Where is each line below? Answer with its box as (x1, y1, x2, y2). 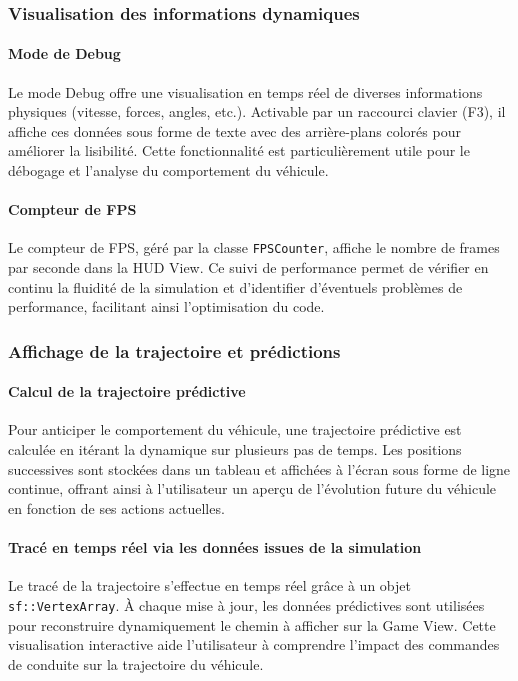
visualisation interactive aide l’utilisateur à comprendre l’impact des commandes (8, 634, 500, 655)
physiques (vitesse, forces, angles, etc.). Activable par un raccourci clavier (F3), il (8, 101, 506, 122)
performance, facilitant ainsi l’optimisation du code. (8, 296, 325, 317)
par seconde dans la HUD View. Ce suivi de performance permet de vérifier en (8, 257, 489, 278)
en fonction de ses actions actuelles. (8, 497, 225, 518)
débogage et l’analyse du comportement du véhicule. (8, 160, 329, 181)
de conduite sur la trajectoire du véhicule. (8, 653, 264, 674)
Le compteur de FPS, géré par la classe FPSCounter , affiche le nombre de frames (8, 237, 500, 258)
